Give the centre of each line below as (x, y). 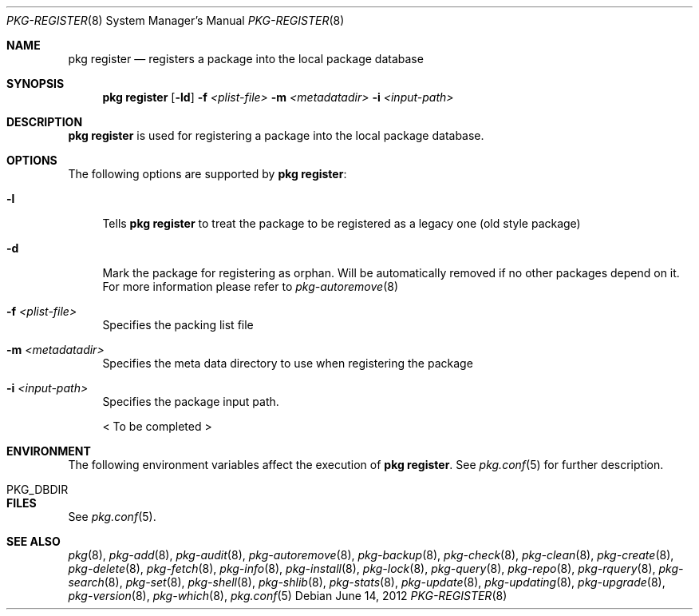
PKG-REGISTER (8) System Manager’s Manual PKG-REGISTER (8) (176, 20)
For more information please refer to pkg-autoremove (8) (251, 286)
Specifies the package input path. (191, 401)
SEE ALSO (34, 541)
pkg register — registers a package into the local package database (246, 59)
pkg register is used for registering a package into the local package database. (276, 135)
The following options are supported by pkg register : (207, 174)
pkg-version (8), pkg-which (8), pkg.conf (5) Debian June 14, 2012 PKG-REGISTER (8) (288, 596)
